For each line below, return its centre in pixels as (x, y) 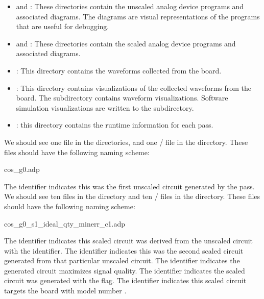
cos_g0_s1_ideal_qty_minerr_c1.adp (65, 223)
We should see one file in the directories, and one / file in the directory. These (126, 142)
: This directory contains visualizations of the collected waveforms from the (134, 88)
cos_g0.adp (22, 169)
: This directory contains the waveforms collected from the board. (119, 70)
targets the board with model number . (65, 291)
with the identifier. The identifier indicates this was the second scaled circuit (124, 250)
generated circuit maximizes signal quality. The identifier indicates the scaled (125, 270)
